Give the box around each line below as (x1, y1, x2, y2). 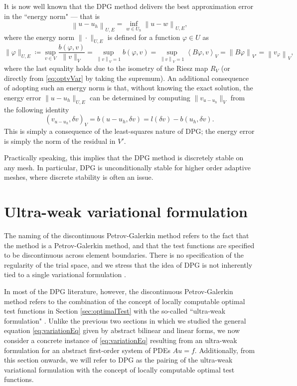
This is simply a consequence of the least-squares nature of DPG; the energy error (4, 125, 255, 136)
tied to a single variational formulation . (4, 269, 126, 280)
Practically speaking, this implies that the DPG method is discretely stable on (4, 152, 244, 163)
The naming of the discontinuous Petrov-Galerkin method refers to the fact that (4, 230, 249, 241)
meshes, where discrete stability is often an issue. (4, 172, 153, 182)
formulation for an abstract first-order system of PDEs (4, 345, 171, 355)
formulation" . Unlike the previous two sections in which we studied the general (4, 315, 246, 326)
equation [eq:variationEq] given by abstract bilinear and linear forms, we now (4, 325, 240, 336)
